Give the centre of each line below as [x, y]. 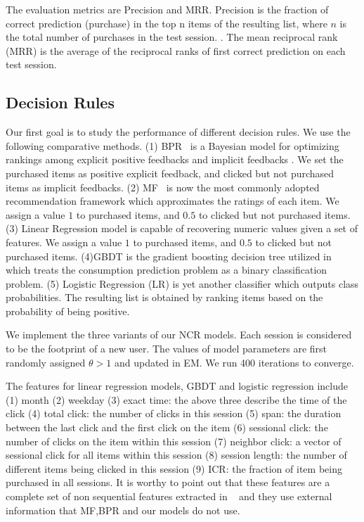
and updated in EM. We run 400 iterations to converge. [234, 362]
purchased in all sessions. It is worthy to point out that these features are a [168, 482]
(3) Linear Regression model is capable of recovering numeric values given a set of [182, 228]
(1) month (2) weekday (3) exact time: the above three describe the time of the [176, 399]
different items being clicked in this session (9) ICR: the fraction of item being [174, 468]
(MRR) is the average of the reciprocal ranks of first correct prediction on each [176, 50]
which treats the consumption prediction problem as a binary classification [167, 270]
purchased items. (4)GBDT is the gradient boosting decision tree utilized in [169, 256]
